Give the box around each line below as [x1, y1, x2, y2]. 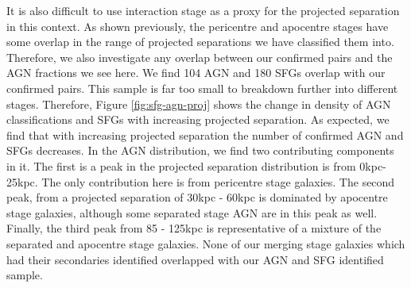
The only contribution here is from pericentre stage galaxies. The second [41, 173, 395, 190]
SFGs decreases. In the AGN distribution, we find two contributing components [6, 142, 394, 159]
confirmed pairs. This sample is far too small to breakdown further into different [6, 79, 398, 96]
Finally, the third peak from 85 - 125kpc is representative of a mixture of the [6, 220, 382, 236]
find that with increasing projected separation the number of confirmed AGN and [6, 126, 404, 143]
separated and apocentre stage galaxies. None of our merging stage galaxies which [6, 235, 405, 252]
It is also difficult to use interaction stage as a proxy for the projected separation [6, 2, 400, 18]
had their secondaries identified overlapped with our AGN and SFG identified [6, 251, 384, 267]
